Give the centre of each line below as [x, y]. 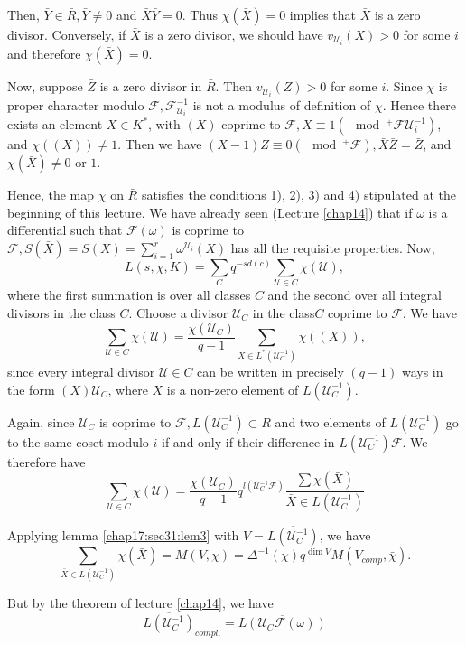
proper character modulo [76, 105]
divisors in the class [61, 313]
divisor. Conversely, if [67, 34]
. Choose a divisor [178, 313]
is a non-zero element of [233, 389]
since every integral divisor [81, 372]
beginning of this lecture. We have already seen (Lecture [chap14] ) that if [210, 212]
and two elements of [330, 421]
